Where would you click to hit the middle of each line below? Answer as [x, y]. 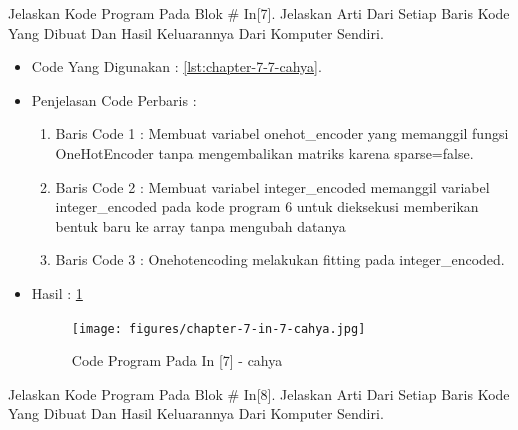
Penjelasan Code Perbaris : [114, 99]
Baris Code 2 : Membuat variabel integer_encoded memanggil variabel [272, 186]
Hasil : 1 [57, 292]
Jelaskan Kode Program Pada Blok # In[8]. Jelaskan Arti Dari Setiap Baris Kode [259, 393]
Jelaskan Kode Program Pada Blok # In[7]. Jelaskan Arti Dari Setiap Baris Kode [259, 13]
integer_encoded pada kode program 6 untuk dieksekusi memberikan [267, 206]
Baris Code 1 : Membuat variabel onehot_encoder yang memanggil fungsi [282, 133]
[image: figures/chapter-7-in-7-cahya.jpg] [218, 328]
